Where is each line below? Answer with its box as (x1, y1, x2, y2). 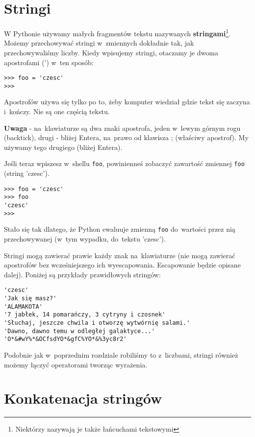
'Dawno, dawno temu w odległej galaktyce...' (4, 327, 155, 335)
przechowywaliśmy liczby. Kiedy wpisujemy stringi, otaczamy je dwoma (4, 47, 218, 57)
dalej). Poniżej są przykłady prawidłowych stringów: (4, 269, 161, 279)
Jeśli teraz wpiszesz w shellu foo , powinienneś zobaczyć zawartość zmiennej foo (4, 158, 245, 169)
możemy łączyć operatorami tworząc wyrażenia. (4, 359, 148, 369)
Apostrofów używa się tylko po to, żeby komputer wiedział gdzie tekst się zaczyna (4, 97, 250, 107)
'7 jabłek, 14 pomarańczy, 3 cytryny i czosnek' (4, 311, 166, 318)
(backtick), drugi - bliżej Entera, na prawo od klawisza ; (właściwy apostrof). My (4, 132, 249, 143)
